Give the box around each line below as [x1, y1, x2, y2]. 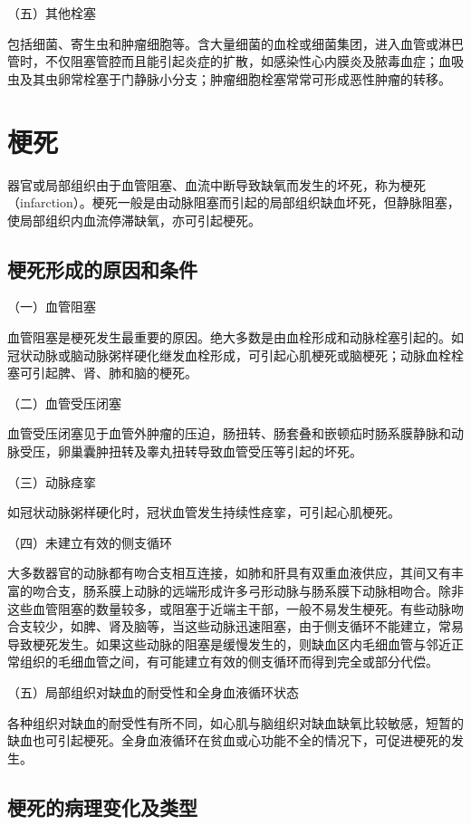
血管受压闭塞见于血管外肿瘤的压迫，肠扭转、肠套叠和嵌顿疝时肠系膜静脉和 [7, 424, 451, 443]
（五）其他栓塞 [7, 4, 96, 22]
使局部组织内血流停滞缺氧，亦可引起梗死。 [7, 210, 261, 229]
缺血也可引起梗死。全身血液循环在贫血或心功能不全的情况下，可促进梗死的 [7, 731, 451, 750]
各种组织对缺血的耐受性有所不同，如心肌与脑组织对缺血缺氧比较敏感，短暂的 [7, 713, 464, 732]
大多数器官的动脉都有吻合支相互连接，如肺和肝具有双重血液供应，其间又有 [7, 563, 451, 582]
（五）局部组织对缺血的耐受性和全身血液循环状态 [7, 682, 299, 701]
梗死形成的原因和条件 [7, 254, 197, 283]
